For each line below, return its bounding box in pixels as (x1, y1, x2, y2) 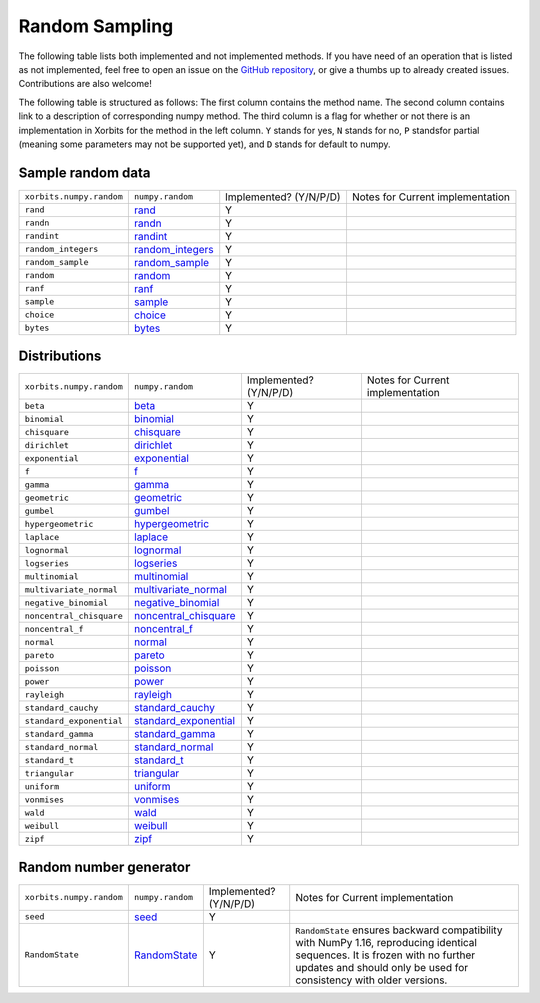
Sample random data (18, 164, 151, 181)
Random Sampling (18, 15, 174, 37)
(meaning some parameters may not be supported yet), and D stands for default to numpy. (18, 138, 391, 150)
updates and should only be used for (295, 960, 469, 974)
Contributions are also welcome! (18, 78, 152, 90)
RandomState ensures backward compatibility (295, 923, 503, 937)
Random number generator (18, 858, 191, 875)
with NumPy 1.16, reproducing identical (295, 935, 477, 949)
